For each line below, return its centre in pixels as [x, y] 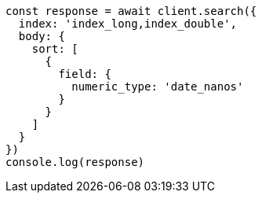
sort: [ [55, 49]
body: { [42, 36]
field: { [85, 74]
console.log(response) [75, 162]
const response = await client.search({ [131, 11]
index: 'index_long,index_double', [128, 24]
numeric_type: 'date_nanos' [158, 87]
